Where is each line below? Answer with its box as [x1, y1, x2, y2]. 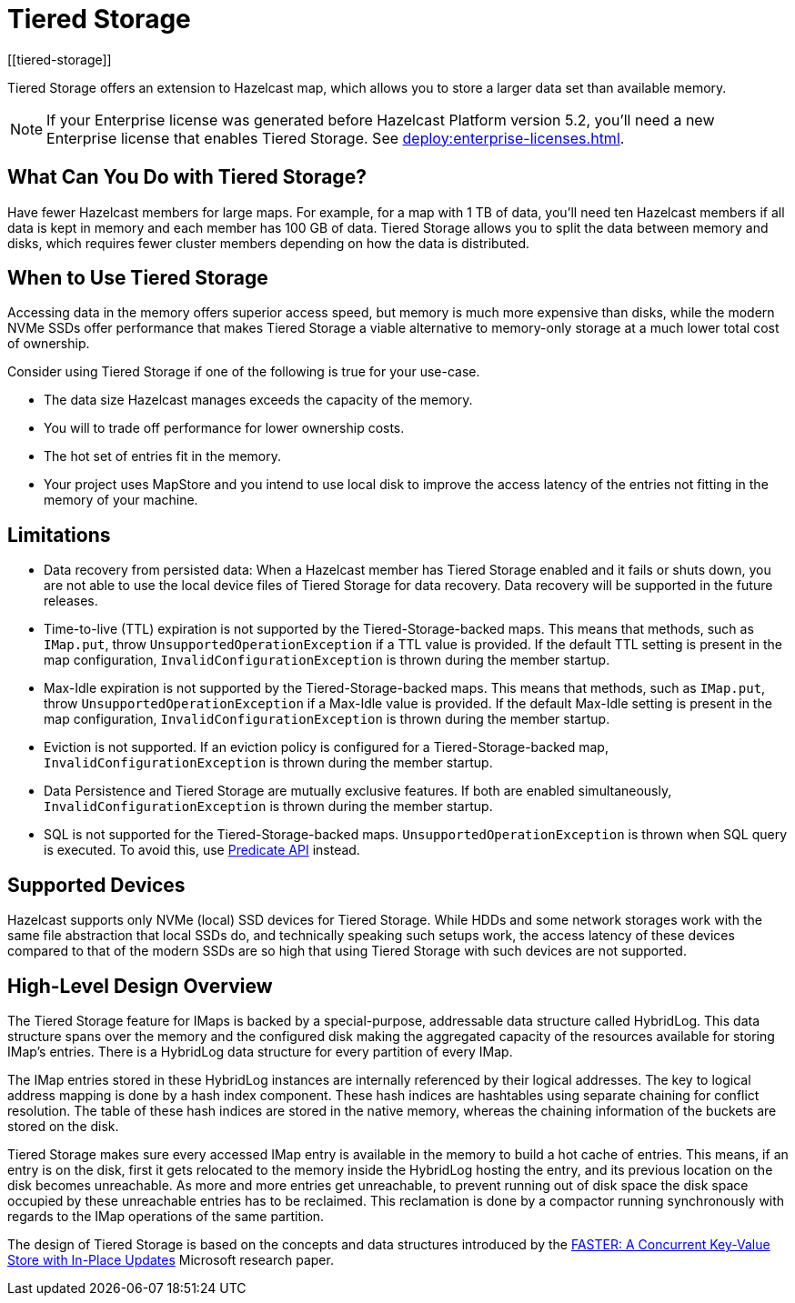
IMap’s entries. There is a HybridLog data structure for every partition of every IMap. [7, 1043, 513, 1059]
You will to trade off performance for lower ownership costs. [44, 420, 405, 436]
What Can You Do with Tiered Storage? [7, 165, 367, 189]
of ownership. [7, 336, 90, 352]
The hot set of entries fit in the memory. [44, 448, 281, 465]
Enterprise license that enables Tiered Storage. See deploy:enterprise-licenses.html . [46, 128, 625, 147]
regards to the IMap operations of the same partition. [7, 1208, 325, 1224]
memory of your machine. [44, 492, 198, 508]
